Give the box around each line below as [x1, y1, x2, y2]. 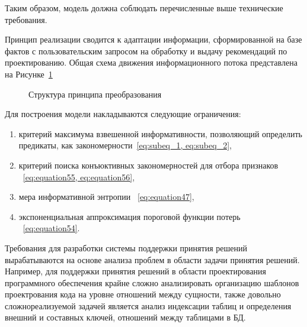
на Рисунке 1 [5, 67, 53, 80]
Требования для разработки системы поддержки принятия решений [5, 241, 247, 254]
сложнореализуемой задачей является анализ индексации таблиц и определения [5, 299, 292, 312]
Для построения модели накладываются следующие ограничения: [5, 108, 241, 120]
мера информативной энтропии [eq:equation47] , [18, 190, 194, 203]
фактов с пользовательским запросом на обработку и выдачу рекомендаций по [5, 44, 287, 57]
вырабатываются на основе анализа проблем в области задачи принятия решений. [5, 253, 300, 266]
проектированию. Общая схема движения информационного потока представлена [5, 56, 298, 69]
